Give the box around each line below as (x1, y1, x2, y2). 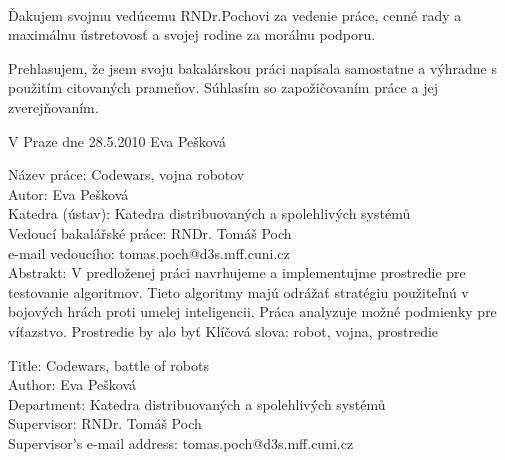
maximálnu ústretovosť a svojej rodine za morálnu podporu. (8, 24, 376, 45)
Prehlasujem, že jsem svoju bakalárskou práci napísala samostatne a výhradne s (8, 57, 498, 78)
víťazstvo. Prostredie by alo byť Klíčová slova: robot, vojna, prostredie (8, 320, 439, 341)
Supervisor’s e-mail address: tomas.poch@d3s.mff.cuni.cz (8, 432, 354, 453)
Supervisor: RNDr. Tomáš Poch (8, 413, 202, 434)
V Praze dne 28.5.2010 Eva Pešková (8, 130, 227, 151)
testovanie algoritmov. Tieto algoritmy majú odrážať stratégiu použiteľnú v (8, 281, 469, 302)
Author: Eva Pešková (8, 374, 137, 395)
